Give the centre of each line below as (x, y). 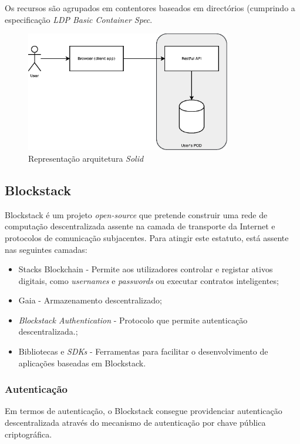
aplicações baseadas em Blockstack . (82, 363)
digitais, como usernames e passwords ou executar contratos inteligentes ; (149, 280)
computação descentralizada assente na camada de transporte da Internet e (140, 226)
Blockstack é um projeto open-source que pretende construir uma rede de (136, 214)
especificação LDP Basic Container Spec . (79, 19)
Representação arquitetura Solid (86, 158)
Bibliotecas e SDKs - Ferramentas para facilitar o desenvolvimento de (143, 351)
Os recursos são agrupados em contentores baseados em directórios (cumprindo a (150, 8)
